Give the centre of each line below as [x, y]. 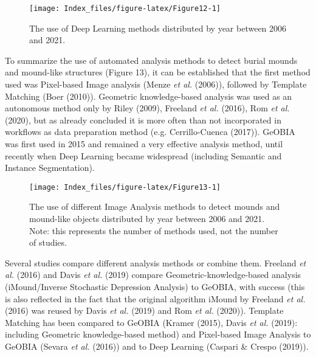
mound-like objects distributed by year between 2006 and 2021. [147, 219]
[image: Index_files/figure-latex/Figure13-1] [125, 187]
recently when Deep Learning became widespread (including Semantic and [143, 155]
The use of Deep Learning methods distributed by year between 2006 [158, 28]
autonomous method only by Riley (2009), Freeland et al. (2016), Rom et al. [147, 108]
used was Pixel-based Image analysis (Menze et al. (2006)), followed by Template [156, 84]
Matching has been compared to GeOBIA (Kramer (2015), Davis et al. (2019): [151, 322]
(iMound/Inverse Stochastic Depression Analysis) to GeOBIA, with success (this [155, 286]
